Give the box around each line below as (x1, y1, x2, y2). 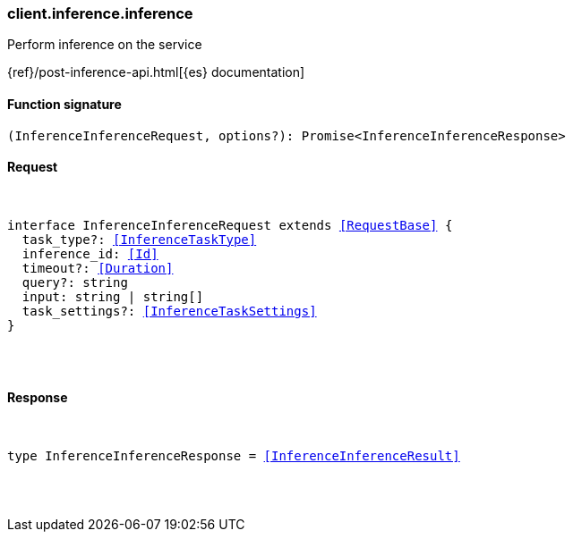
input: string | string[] (21, 289, 204, 304)
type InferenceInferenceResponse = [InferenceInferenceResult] (7, 449, 460, 464)
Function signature (7, 96, 122, 112)
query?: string (21, 274, 128, 290)
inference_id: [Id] (21, 246, 158, 261)
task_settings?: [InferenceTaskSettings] (21, 303, 317, 318)
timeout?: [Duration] (21, 260, 174, 275)
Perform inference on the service (7, 37, 202, 53)
